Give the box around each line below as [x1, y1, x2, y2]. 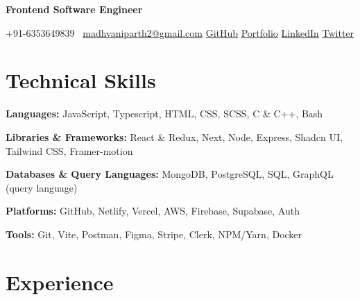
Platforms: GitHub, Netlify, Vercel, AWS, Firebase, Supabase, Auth [6, 203, 300, 218]
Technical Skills [6, 66, 156, 94]
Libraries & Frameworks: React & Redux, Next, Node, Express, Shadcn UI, [6, 129, 343, 144]
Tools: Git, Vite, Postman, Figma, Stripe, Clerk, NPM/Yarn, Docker [6, 226, 302, 241]
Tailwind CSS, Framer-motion [6, 143, 133, 158]
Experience [6, 267, 114, 296]
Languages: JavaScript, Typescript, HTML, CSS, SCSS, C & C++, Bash [6, 106, 323, 121]
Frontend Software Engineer [6, 2, 143, 16]
